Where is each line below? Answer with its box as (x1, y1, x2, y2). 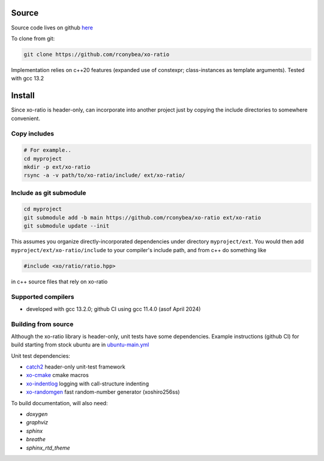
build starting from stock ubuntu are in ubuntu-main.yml (11, 341, 149, 348)
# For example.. (23, 147, 72, 154)
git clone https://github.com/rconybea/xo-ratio (23, 51, 170, 58)
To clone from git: (11, 35, 55, 42)
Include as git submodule (11, 188, 86, 197)
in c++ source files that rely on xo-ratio (11, 278, 108, 285)
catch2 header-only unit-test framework (26, 363, 125, 370)
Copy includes (11, 130, 54, 138)
